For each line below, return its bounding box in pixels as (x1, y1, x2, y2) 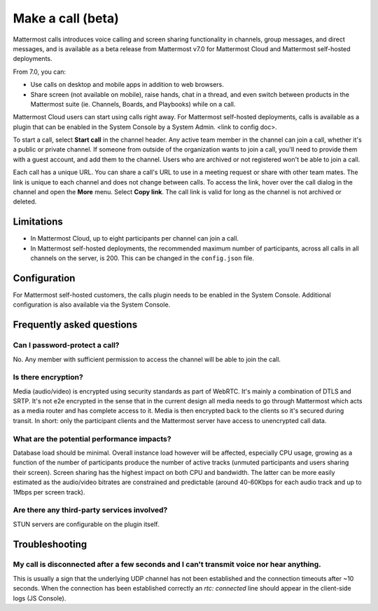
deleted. (13, 197, 37, 206)
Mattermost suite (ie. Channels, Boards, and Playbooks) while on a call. (30, 100, 236, 108)
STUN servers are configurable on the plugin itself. (13, 520, 160, 528)
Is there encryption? (13, 372, 83, 382)
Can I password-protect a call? (13, 340, 120, 350)
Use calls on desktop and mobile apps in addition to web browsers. (30, 81, 224, 89)
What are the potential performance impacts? (13, 434, 171, 443)
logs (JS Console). (13, 593, 66, 603)
